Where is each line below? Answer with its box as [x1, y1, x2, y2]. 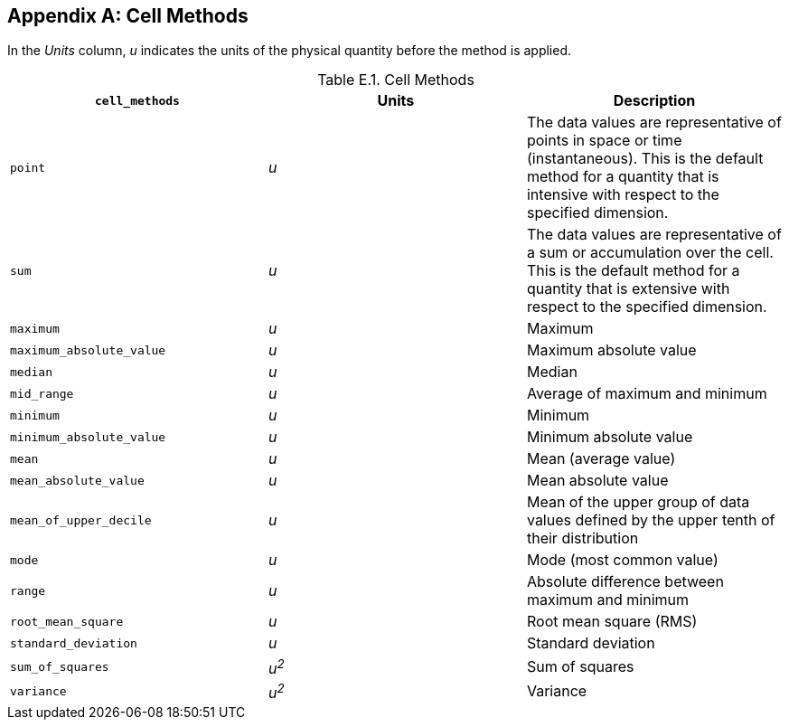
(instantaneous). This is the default [526, 149, 764, 168]
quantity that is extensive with [526, 279, 730, 298]
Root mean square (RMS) [526, 612, 698, 631]
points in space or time [526, 131, 682, 150]
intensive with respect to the [526, 185, 719, 204]
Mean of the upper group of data [526, 493, 750, 512]
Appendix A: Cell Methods [7, 5, 249, 27]
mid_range [10, 386, 74, 401]
